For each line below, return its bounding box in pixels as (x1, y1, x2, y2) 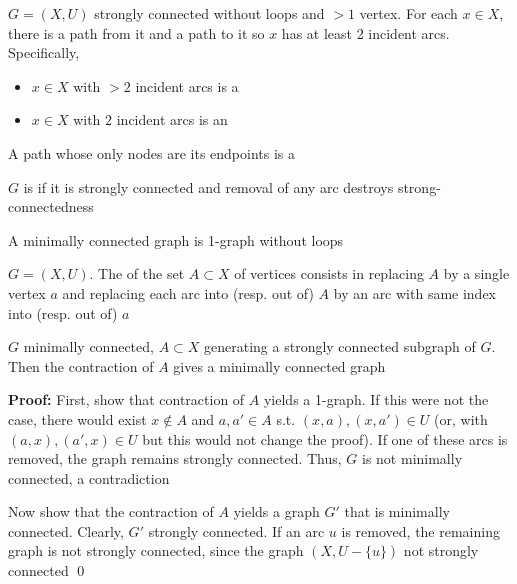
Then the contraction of (8, 355, 154, 376)
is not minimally (362, 448, 463, 469)
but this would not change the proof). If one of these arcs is (142, 428, 508, 449)
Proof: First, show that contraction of (8, 389, 245, 410)
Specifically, (8, 42, 80, 63)
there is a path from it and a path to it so (8, 22, 265, 43)
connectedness (8, 196, 94, 217)
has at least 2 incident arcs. (281, 22, 450, 43)
